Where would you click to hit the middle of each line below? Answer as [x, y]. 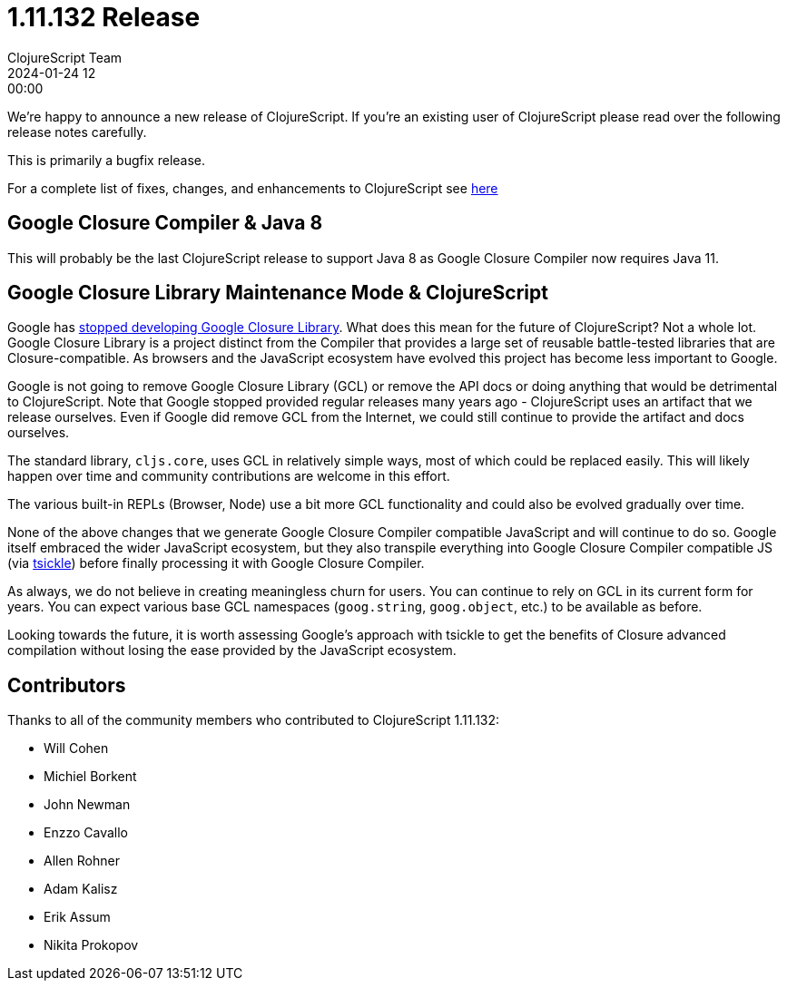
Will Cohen [76, 748]
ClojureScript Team [65, 57]
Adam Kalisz [81, 889]
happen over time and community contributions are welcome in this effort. [229, 476]
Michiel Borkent [90, 777]
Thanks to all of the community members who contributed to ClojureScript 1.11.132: [254, 720]
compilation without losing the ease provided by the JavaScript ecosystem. [232, 651]
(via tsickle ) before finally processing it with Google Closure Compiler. [216, 563]
